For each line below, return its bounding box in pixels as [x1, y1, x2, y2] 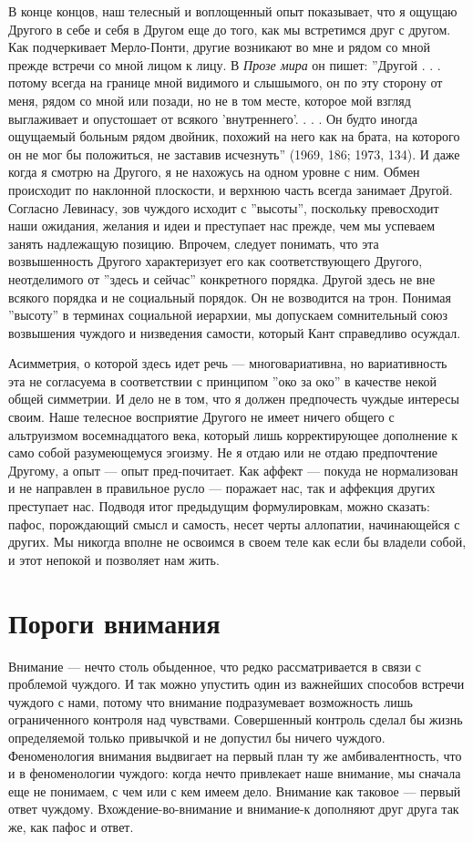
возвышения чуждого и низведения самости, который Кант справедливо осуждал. [8, 323, 461, 342]
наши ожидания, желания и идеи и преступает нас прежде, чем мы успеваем [8, 216, 436, 235]
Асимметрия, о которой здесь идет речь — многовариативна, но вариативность [8, 354, 447, 373]
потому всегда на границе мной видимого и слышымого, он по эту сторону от [8, 73, 443, 92]
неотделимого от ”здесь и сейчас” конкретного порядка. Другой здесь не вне [8, 269, 436, 288]
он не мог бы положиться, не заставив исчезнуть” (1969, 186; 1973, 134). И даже [8, 144, 460, 163]
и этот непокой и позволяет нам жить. [8, 549, 220, 569]
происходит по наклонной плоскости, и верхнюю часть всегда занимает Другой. [8, 180, 453, 199]
